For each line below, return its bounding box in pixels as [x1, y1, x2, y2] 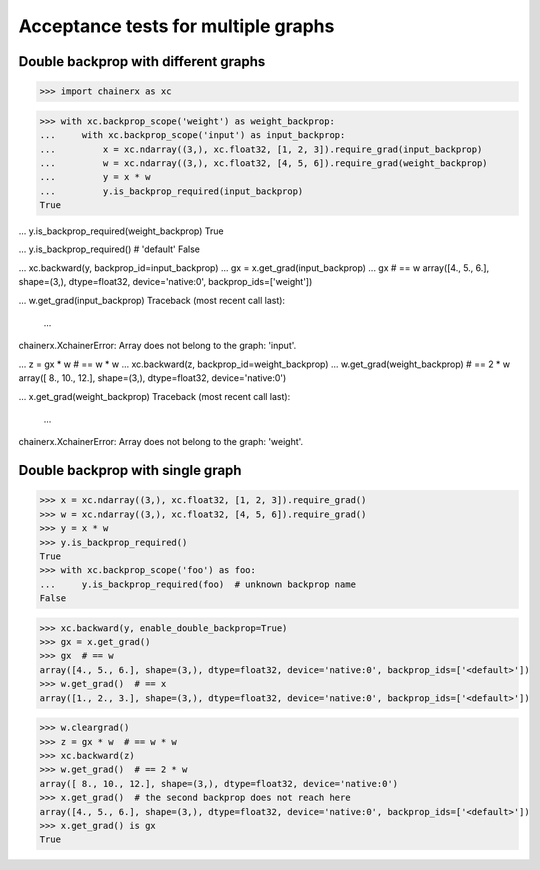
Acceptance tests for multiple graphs [18, 15, 335, 37]
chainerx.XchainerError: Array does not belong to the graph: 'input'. [18, 340, 297, 352]
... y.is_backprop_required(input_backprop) [39, 185, 304, 197]
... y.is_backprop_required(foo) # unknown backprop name [39, 578, 357, 590]
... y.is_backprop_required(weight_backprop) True [18, 225, 224, 237]
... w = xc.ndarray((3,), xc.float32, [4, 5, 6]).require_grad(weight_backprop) [39, 157, 489, 169]
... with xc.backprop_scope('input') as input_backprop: [39, 130, 346, 141]
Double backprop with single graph [18, 462, 242, 479]
